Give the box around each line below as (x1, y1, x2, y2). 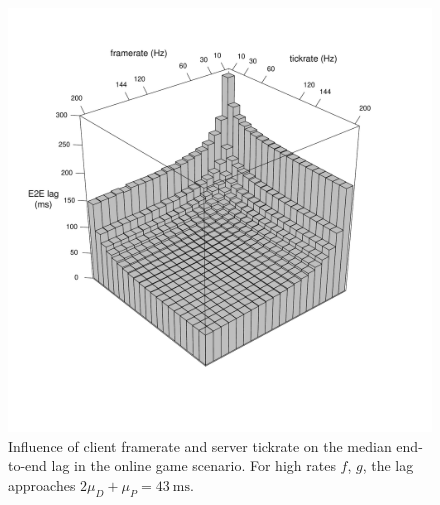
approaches (8, 474, 76, 495)
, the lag (362, 455, 414, 476)
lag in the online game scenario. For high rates (51, 455, 336, 476)
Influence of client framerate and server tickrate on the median (8, 435, 392, 456)
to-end (8, 455, 47, 476)
